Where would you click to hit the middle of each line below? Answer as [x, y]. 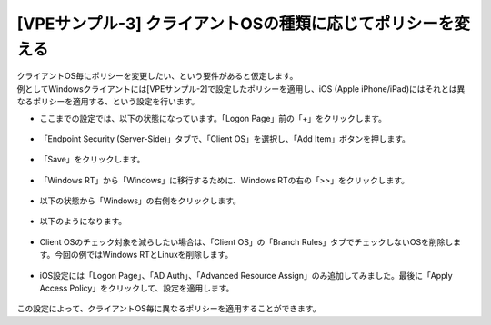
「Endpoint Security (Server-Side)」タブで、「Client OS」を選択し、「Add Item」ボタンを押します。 [225, 138]
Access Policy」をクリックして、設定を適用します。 [137, 288]
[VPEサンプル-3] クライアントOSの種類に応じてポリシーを [235, 24]
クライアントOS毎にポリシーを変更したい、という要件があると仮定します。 [157, 76]
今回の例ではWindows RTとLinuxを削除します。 [144, 255]
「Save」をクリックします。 [92, 160]
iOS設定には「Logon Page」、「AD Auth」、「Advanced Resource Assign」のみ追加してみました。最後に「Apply [246, 275]
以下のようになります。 [83, 222]
